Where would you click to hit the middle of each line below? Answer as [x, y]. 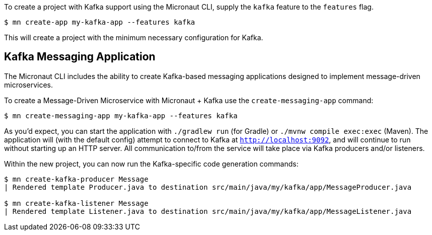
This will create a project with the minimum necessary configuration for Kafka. [134, 37]
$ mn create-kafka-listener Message [76, 203]
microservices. [28, 85]
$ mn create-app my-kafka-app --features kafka [100, 22]
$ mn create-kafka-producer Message [76, 179]
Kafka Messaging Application [80, 57]
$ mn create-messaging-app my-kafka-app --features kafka [121, 115]
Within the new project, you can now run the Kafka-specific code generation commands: [151, 164]
